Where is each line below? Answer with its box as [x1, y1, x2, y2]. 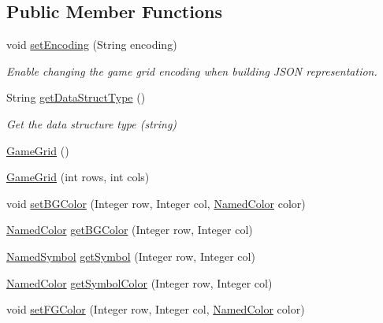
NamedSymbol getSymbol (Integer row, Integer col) [6, 247, 255, 264]
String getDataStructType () [6, 89, 146, 106]
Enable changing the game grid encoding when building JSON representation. [6, 62, 377, 79]
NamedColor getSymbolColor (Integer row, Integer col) [6, 274, 273, 291]
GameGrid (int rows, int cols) [6, 169, 150, 185]
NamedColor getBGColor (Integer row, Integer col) [6, 221, 253, 238]
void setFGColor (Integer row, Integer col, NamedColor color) [6, 301, 305, 317]
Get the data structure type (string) [6, 115, 177, 132]
